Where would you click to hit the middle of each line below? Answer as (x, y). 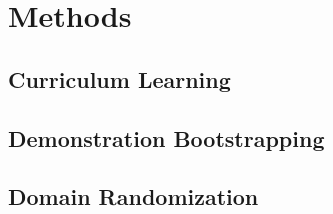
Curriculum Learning (119, 78)
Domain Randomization (133, 196)
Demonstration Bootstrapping (166, 137)
